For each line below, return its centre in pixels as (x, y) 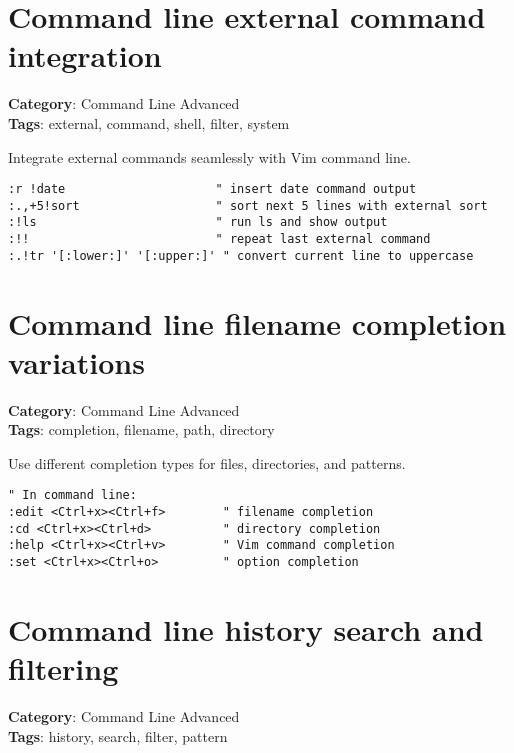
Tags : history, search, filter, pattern (118, 735)
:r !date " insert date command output (212, 189)
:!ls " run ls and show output (198, 222)
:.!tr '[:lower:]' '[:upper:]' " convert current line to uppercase (241, 255)
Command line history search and (246, 628)
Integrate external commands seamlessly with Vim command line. (209, 156)
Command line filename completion (257, 322)
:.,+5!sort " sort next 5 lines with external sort (248, 205)
